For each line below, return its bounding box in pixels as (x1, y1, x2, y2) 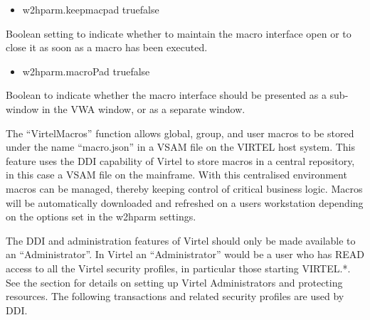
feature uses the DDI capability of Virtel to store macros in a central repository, (6, 153, 355, 168)
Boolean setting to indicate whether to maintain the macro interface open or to (6, 26, 351, 41)
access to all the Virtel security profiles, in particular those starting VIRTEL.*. (6, 260, 351, 275)
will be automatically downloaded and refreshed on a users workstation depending (6, 195, 364, 210)
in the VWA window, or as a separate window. (41, 101, 245, 116)
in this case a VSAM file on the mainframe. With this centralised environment (6, 167, 347, 182)
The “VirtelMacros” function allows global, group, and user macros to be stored (6, 125, 354, 140)
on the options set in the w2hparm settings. (6, 209, 196, 224)
